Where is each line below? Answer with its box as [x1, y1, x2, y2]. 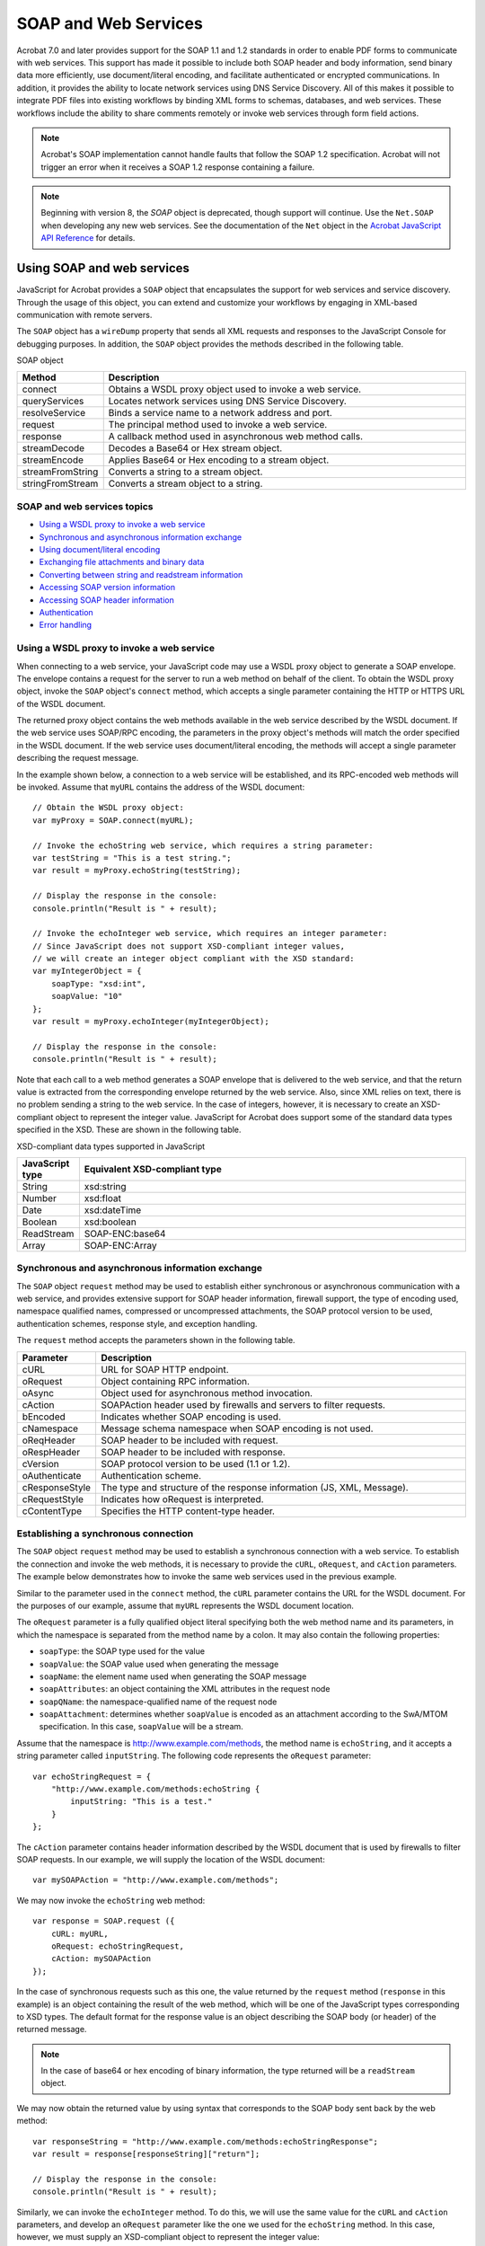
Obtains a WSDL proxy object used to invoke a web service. [108, 383, 362, 395]
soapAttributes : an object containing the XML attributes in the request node [39, 1684, 331, 1694]
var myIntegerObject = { [32, 966, 142, 977]
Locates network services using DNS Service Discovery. [108, 395, 348, 408]
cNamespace [22, 1422, 79, 1435]
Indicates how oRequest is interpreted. [100, 1492, 264, 1505]
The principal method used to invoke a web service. [108, 419, 328, 431]
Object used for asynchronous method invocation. [100, 1386, 313, 1399]
